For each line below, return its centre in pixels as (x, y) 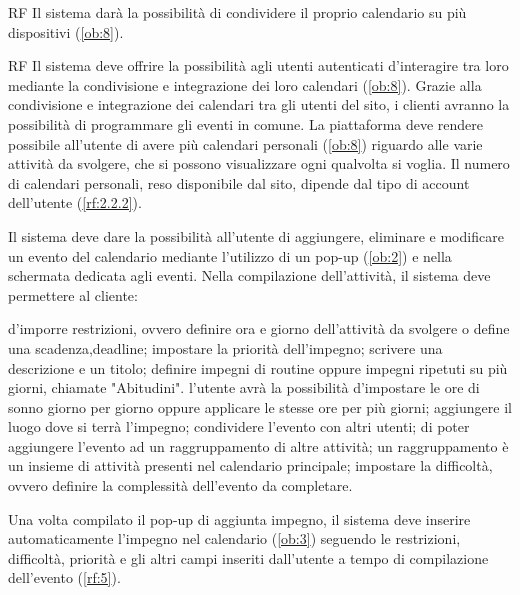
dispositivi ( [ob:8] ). (66, 31)
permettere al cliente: (73, 294)
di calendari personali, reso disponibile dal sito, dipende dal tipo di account (239, 182)
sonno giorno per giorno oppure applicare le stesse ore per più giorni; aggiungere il (260, 406)
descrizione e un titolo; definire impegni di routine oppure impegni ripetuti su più (258, 367)
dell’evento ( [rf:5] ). (64, 577)
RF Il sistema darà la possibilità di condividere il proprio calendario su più (237, 12)
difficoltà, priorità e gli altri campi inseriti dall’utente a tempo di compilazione (248, 557)
